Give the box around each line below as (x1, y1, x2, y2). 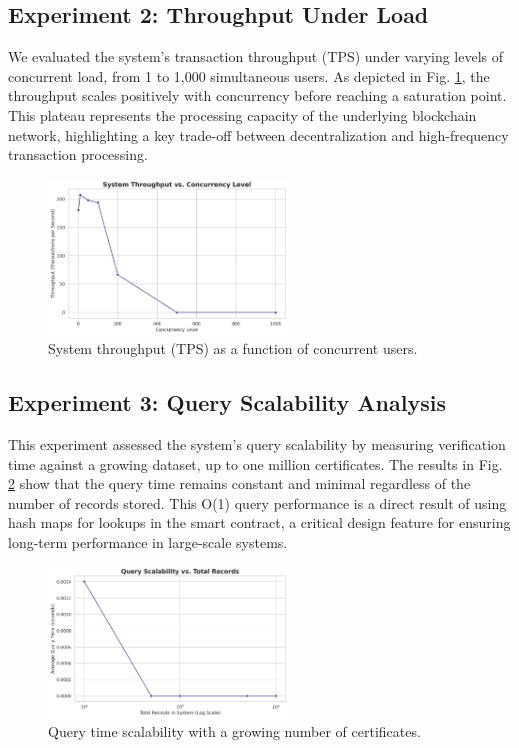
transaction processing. (8, 144, 148, 165)
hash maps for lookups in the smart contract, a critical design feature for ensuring (8, 512, 511, 533)
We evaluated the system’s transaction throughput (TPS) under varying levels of (8, 46, 504, 67)
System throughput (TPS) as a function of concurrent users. (48, 338, 418, 359)
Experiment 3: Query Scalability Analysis (8, 387, 446, 418)
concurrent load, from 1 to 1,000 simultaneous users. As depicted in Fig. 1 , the (8, 65, 490, 86)
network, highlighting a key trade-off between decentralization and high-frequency (8, 124, 509, 145)
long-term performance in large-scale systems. (8, 531, 288, 552)
